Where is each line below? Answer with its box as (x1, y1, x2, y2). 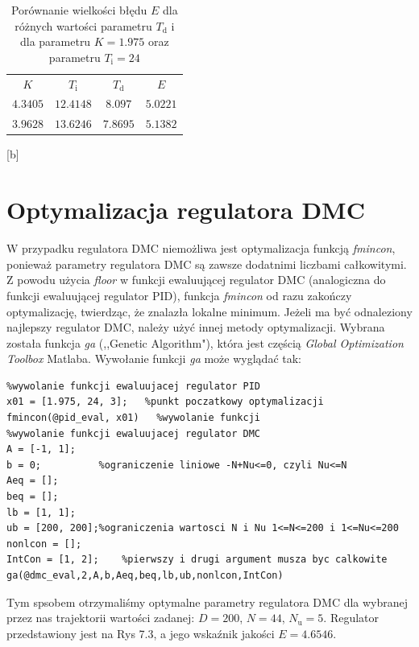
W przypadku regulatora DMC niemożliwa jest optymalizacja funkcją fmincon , (6, 240, 396, 257)
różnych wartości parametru (15, 17, 152, 34)
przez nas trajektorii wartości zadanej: (6, 609, 195, 626)
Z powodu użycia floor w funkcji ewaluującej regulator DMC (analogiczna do (6, 271, 386, 288)
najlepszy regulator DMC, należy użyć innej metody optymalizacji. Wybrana (6, 319, 385, 336)
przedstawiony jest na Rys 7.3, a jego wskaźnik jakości (6, 624, 275, 641)
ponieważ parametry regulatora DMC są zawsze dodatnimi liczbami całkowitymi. (6, 255, 407, 272)
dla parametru (19, 33, 91, 50)
